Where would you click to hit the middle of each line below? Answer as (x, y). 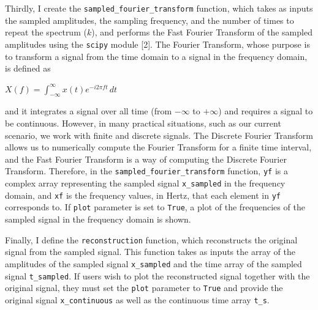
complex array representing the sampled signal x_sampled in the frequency (145, 183)
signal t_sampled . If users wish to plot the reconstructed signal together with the (157, 275)
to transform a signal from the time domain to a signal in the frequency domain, (156, 56)
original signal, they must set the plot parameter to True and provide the (144, 288)
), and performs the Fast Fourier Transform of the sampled (202, 32)
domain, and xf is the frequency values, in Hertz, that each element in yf (143, 195)
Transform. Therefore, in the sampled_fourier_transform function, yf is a (146, 171)
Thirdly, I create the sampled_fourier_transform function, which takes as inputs (159, 8)
